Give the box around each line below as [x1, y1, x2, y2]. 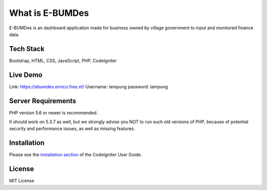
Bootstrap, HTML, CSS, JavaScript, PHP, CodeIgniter [9, 58, 117, 63]
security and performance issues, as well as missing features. [9, 126, 135, 131]
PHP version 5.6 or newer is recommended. [9, 110, 98, 116]
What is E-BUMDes [9, 7, 89, 18]
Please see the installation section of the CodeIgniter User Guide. [9, 152, 142, 158]
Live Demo [9, 70, 43, 79]
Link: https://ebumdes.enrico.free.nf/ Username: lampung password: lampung [9, 83, 168, 89]
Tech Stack [9, 45, 44, 53]
